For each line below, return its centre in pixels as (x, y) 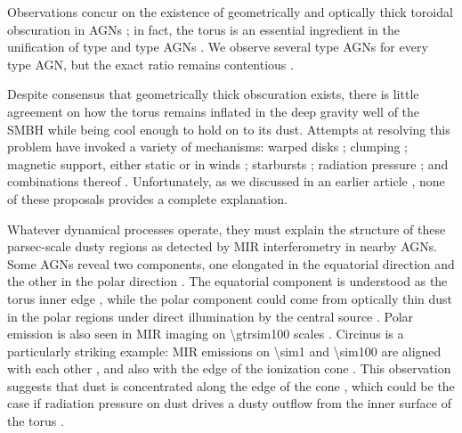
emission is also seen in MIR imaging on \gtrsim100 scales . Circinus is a (206, 334)
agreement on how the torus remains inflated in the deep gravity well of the (214, 111)
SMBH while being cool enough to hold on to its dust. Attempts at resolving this (229, 129)
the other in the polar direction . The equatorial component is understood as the (227, 281)
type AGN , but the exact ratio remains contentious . (150, 64)
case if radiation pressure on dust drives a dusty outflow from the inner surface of (229, 403)
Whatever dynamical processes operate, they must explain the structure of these (227, 229)
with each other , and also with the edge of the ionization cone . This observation (229, 368)
